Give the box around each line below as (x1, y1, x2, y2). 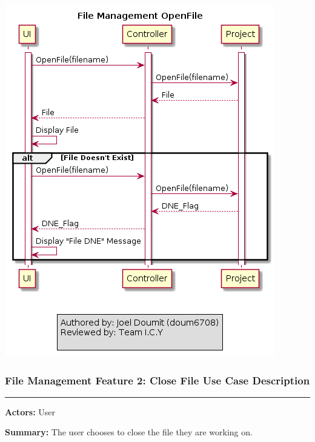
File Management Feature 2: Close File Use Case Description (5, 372, 310, 387)
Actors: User (5, 405, 56, 418)
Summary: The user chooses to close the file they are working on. (5, 426, 253, 438)
